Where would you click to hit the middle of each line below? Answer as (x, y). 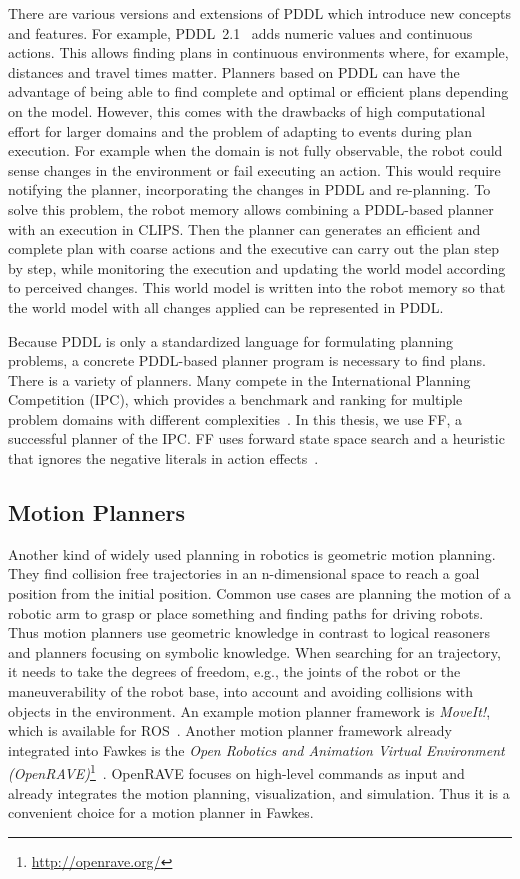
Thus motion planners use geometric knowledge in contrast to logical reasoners (249, 632)
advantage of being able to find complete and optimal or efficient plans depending (258, 91)
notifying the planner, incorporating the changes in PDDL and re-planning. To (249, 189)
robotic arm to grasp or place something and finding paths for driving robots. (246, 612)
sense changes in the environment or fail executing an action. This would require (254, 169)
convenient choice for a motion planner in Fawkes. (161, 812)
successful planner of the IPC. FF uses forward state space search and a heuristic (256, 438)
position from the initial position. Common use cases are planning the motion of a (259, 593)
